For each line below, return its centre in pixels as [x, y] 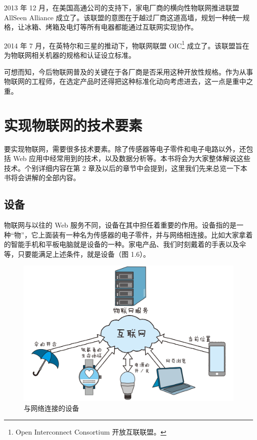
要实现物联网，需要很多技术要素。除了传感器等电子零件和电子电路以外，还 [125, 148]
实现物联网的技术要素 [73, 125]
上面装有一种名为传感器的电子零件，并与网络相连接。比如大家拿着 [146, 234]
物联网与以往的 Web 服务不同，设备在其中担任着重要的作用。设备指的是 [120, 225]
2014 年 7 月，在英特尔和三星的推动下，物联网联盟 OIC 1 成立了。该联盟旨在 [127, 44]
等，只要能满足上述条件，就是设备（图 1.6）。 [77, 254]
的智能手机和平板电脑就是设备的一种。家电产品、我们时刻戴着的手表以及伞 [125, 244]
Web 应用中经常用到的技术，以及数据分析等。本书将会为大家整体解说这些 [132, 158]
